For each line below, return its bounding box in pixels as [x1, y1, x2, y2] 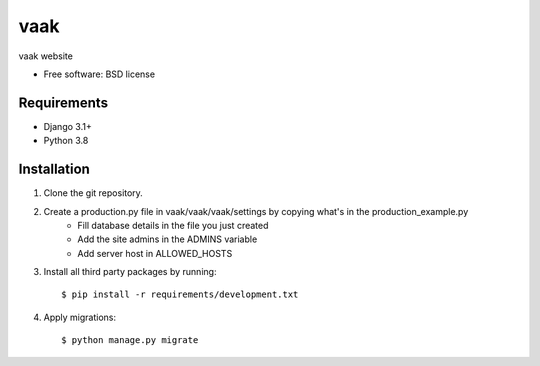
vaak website [18, 50, 74, 62]
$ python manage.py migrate [61, 335, 199, 346]
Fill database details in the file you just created [77, 219, 269, 231]
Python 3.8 [43, 135, 89, 147]
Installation [18, 161, 90, 178]
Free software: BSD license [43, 68, 155, 80]
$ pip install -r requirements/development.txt [61, 289, 299, 300]
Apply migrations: [43, 311, 117, 323]
